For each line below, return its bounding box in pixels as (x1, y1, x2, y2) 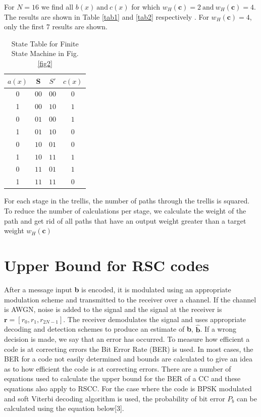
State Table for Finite (11, 38, 79, 48)
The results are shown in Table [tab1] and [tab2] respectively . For (4, 11, 209, 22)
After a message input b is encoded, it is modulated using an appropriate (4, 284, 231, 294)
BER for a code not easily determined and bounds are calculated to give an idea (4, 353, 253, 364)
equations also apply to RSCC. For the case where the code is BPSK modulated (4, 383, 252, 394)
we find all (41, 2, 74, 12)
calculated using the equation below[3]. (4, 403, 124, 413)
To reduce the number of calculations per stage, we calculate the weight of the (4, 205, 246, 216)
